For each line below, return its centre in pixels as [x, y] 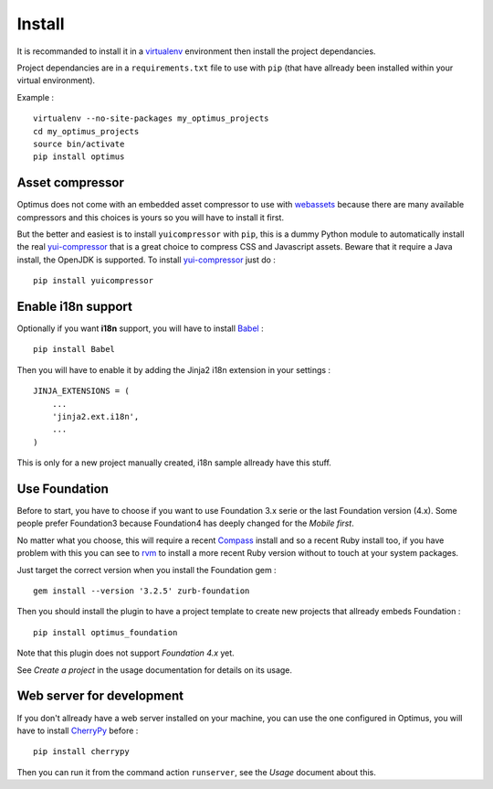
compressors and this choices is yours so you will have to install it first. [151, 217]
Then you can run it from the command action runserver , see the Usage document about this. [196, 772]
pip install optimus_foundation [105, 632]
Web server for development [100, 696]
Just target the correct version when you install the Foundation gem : [147, 570]
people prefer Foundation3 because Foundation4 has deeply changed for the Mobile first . [186, 523]
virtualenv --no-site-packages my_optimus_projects [151, 118]
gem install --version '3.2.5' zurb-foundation [142, 591]
